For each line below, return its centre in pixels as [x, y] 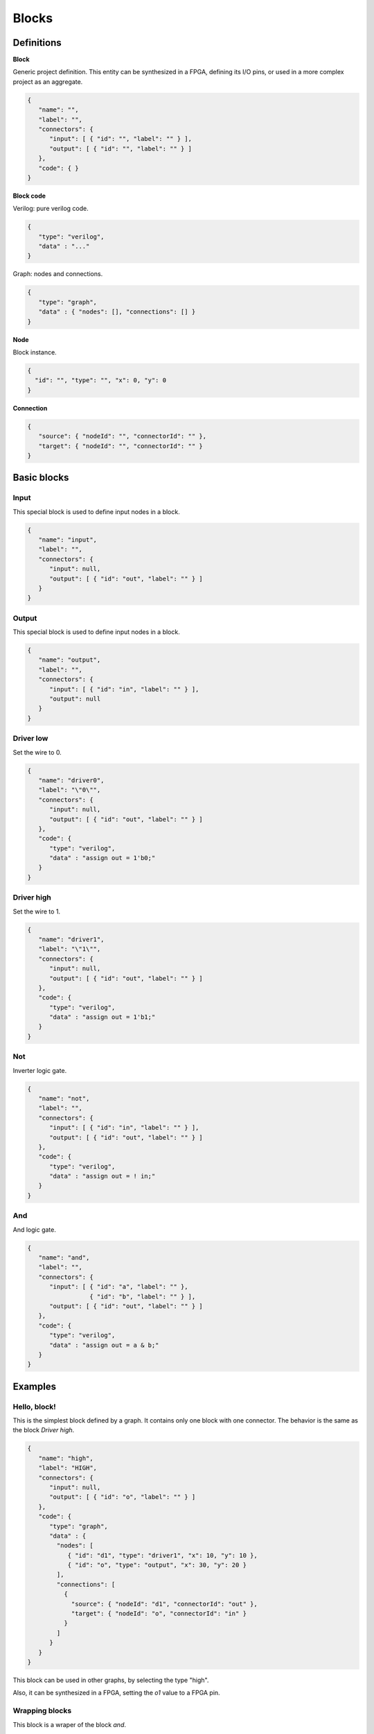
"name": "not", [64, 1098]
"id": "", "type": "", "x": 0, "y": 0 [100, 380]
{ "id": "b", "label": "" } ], [142, 1296]
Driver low [30, 739]
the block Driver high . [44, 1430]
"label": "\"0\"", [70, 790]
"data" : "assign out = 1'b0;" [103, 858]
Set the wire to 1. [37, 911]
